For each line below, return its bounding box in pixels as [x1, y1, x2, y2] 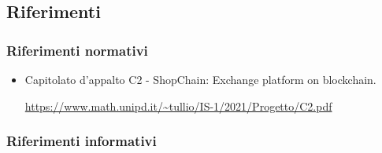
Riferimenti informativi [6, 131, 157, 151]
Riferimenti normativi [6, 40, 148, 60]
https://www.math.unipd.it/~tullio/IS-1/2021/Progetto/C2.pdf [24, 97, 332, 114]
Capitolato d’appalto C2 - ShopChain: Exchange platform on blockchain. [24, 71, 376, 87]
